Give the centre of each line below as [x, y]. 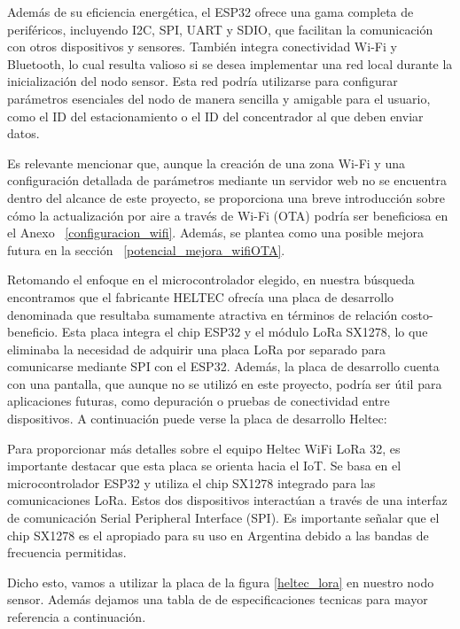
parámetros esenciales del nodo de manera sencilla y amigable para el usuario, [219, 98]
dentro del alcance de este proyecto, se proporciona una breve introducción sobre [226, 197]
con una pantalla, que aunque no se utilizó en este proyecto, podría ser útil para [225, 383]
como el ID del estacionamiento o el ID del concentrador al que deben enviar [215, 116]
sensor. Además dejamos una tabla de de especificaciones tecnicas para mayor [218, 599]
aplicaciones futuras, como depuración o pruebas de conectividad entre [199, 401]
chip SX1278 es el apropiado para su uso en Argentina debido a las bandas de [218, 535]
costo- [417, 314]
